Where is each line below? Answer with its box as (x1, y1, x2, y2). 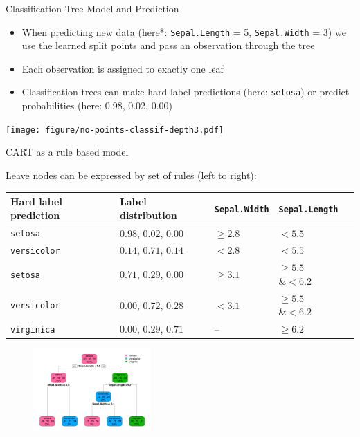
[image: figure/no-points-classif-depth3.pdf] (6, 124, 224, 135)
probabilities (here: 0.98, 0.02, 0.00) (21, 98, 172, 113)
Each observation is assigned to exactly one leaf (21, 61, 224, 75)
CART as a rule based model (6, 145, 129, 159)
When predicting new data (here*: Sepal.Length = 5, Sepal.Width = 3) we (21, 24, 346, 39)
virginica (10, 325, 55, 335)
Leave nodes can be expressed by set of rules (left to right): (6, 167, 257, 182)
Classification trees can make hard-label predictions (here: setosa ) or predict (21, 84, 350, 99)
